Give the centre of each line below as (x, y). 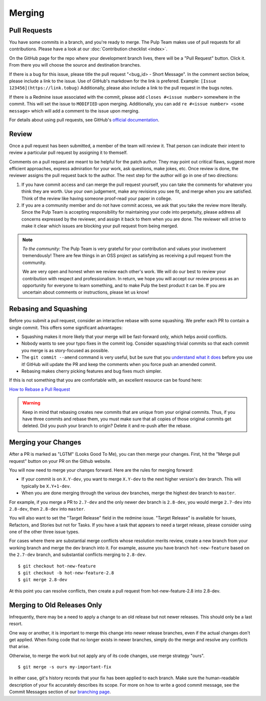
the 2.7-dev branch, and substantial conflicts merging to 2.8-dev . (78, 554)
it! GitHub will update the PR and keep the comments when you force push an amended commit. (119, 364)
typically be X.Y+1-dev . (46, 486)
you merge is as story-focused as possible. (65, 350)
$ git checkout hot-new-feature (57, 566)
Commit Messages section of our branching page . (60, 692)
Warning (31, 403)
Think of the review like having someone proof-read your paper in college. (97, 198)
